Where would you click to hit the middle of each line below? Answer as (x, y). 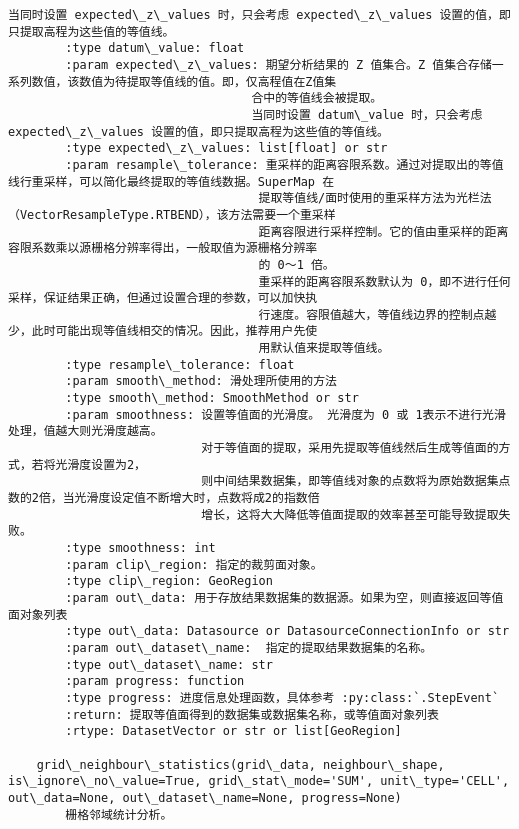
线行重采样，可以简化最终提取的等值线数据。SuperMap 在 (171, 181)
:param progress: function (155, 681)
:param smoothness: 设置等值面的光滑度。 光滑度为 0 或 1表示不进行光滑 (285, 414)
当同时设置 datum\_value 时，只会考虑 (367, 114)
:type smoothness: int (140, 548)
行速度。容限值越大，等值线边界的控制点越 (377, 314)
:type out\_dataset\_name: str (169, 664)
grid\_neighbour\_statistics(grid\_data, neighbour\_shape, (240, 764)
